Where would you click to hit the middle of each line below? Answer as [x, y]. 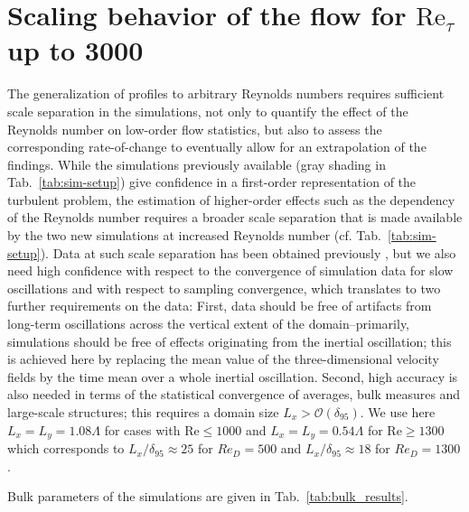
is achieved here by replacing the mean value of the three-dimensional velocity [223, 359]
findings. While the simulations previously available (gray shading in [197, 164]
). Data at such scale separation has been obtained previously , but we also [248, 252]
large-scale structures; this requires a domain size [143, 412]
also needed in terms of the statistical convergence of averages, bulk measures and [234, 394]
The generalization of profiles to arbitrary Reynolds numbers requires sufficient [226, 93]
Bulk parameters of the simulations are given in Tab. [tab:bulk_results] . [208, 496]
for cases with [142, 429]
